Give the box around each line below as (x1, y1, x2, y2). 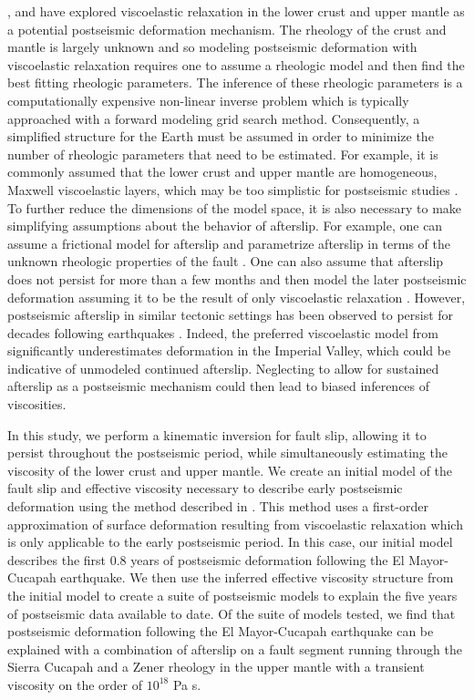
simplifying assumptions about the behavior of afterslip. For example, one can (7, 216, 443, 235)
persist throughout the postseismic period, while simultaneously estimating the (7, 443, 448, 462)
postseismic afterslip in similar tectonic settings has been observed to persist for (7, 305, 454, 324)
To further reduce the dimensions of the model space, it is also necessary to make (7, 198, 462, 217)
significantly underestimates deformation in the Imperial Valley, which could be (7, 341, 451, 360)
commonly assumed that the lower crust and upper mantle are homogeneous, (7, 162, 438, 181)
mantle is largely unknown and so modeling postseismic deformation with (7, 37, 417, 57)
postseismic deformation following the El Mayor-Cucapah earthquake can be (7, 622, 434, 641)
